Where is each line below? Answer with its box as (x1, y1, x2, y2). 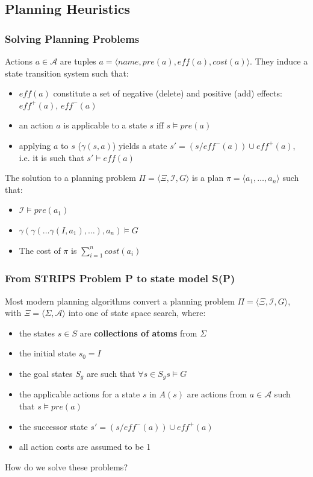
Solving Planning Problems (5, 31, 140, 46)
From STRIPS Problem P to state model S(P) (5, 271, 235, 286)
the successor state (19, 420, 88, 432)
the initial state (19, 347, 76, 359)
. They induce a (250, 55, 308, 67)
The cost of (19, 244, 61, 256)
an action (19, 119, 54, 131)
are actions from (187, 388, 247, 400)
